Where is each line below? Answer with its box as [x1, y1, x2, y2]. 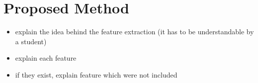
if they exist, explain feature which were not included [15, 69, 177, 80]
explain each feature [15, 53, 77, 63]
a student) [15, 36, 47, 46]
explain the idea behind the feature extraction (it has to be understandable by [15, 26, 254, 37]
